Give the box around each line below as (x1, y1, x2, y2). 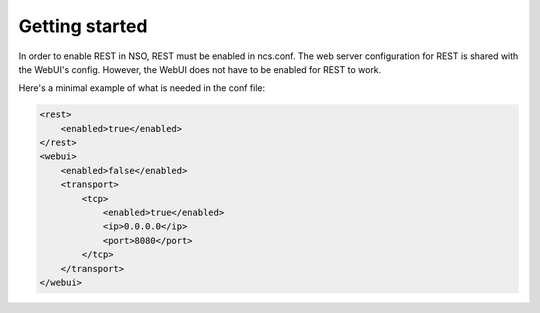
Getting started (18, 15, 148, 37)
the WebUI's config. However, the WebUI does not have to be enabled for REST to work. (18, 63, 382, 75)
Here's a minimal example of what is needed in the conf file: (18, 82, 266, 94)
